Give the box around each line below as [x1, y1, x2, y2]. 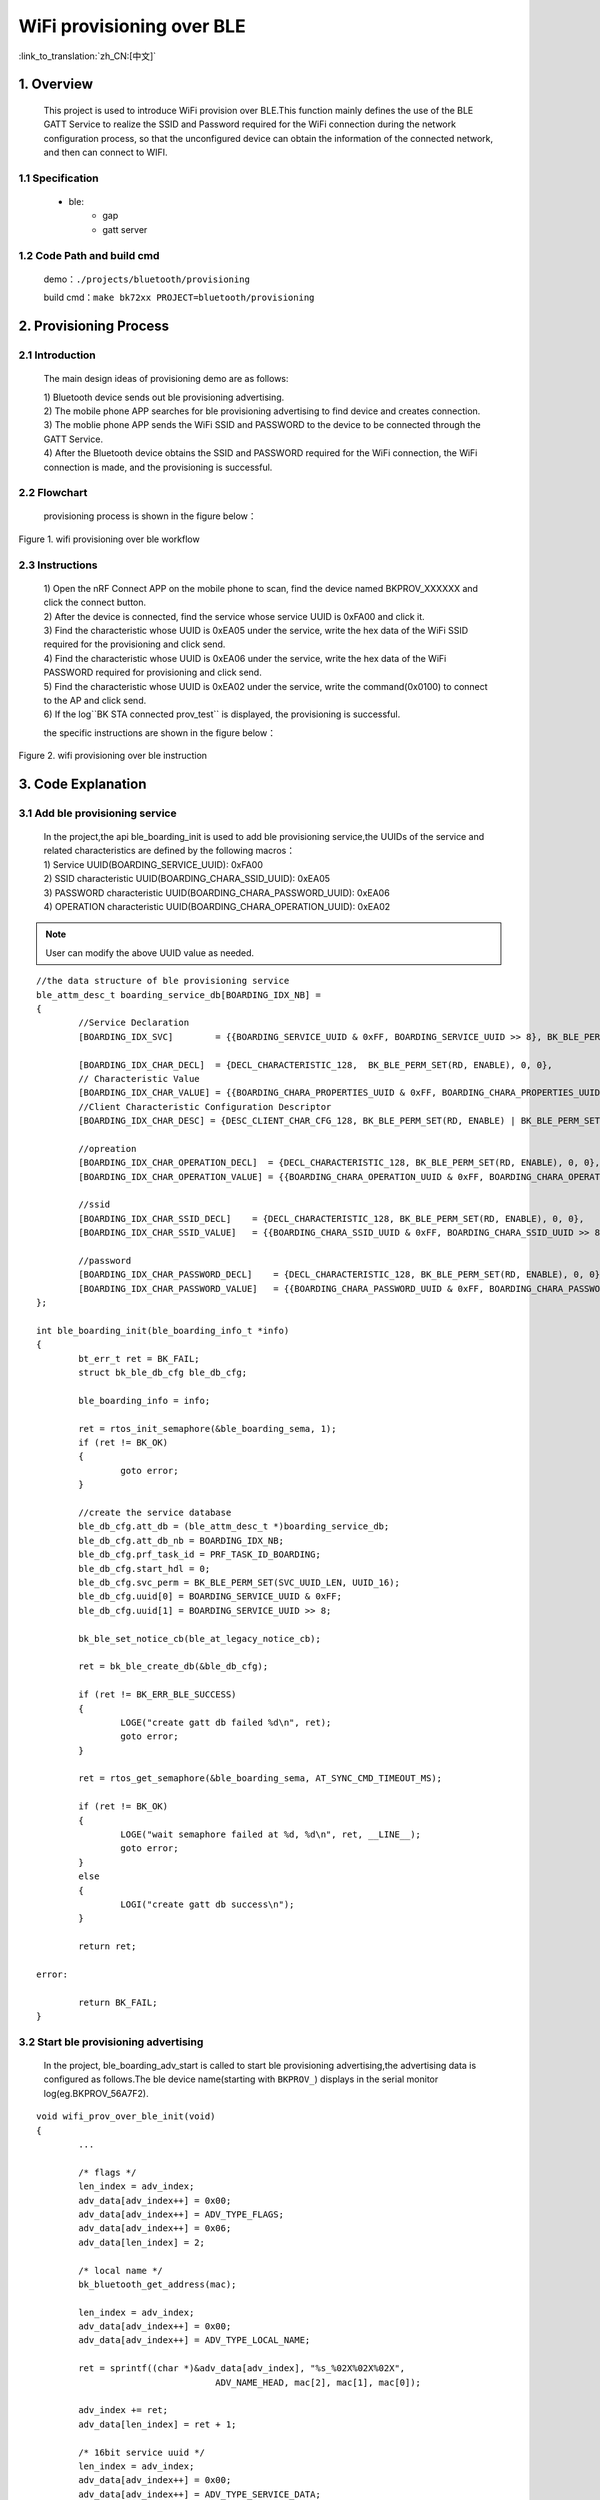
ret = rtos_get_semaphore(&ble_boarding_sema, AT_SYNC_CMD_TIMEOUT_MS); [78, 1773, 443, 1784]
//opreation [78, 1143, 137, 1154]
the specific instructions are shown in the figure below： [43, 726, 277, 739]
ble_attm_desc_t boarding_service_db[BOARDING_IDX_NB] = [36, 989, 322, 1000]
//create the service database [78, 1507, 232, 1519]
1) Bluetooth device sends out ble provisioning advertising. [43, 391, 285, 403]
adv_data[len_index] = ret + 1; [78, 2418, 237, 2430]
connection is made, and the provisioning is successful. [43, 461, 273, 473]
